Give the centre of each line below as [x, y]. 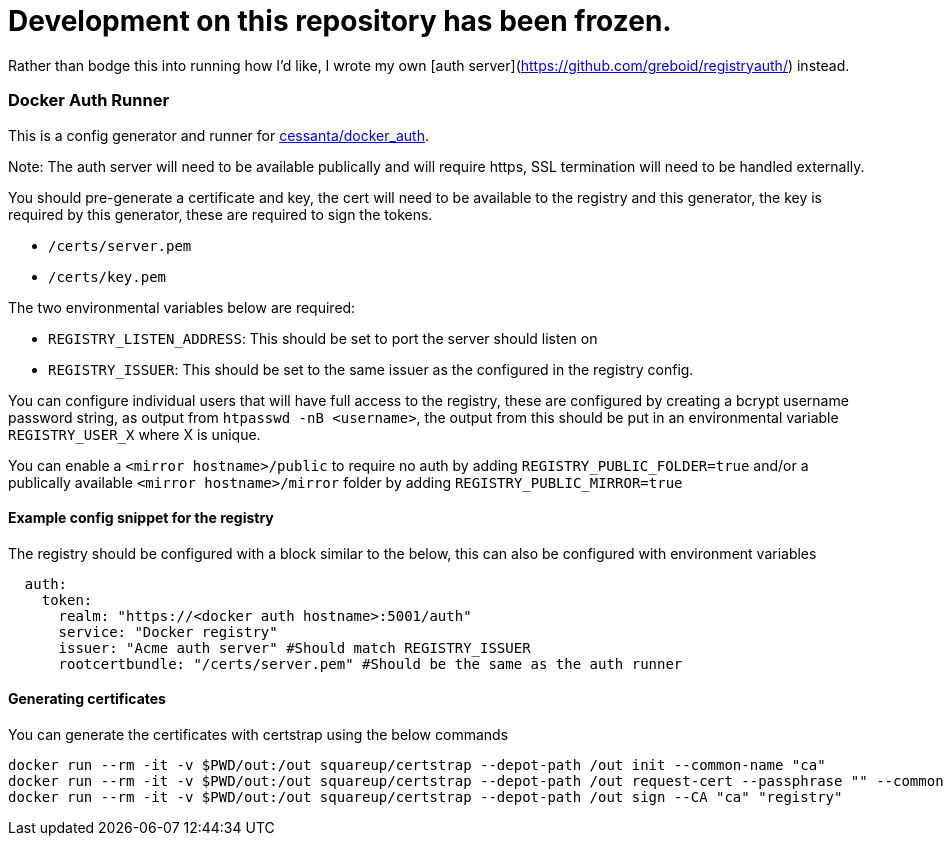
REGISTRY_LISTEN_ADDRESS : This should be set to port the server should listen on [323, 338]
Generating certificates [87, 699]
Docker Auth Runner [89, 100]
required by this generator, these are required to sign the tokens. [220, 214]
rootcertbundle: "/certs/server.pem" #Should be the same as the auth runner [370, 663]
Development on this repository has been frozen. [340, 21]
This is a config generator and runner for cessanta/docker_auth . [218, 135]
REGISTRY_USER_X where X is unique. [134, 434]
